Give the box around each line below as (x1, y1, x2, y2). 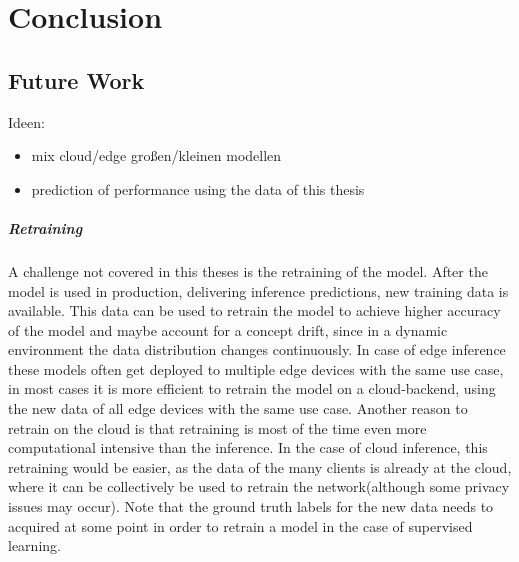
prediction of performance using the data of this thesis (31, 178, 365, 199)
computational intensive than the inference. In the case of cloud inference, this (8, 437, 488, 458)
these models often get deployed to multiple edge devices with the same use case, (8, 358, 504, 379)
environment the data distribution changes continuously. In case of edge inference (8, 339, 506, 360)
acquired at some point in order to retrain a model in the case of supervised (8, 515, 473, 536)
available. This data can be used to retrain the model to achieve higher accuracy (8, 300, 501, 321)
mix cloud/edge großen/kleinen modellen (31, 145, 282, 166)
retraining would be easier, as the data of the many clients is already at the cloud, (8, 456, 512, 477)
